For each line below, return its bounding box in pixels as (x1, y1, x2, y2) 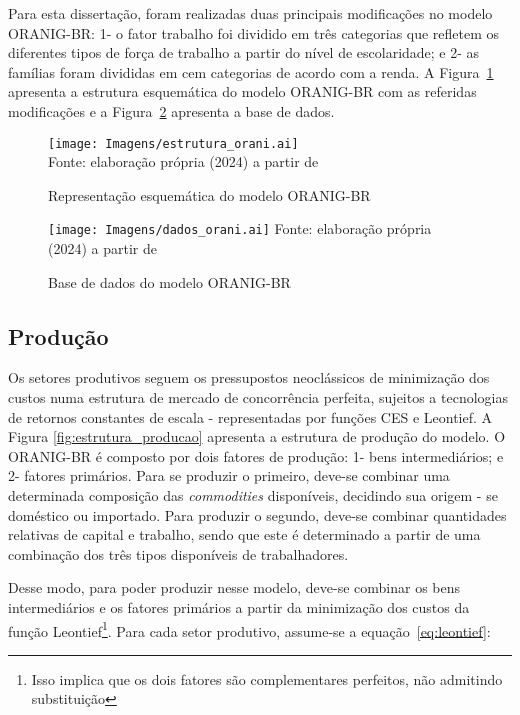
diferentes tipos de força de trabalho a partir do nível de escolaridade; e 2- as (8, 42, 480, 63)
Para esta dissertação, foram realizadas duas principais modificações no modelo (8, 3, 493, 23)
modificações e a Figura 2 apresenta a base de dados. (8, 100, 335, 121)
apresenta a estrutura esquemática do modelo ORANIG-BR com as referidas (8, 81, 477, 102)
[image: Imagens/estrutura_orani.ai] (48, 136, 299, 151)
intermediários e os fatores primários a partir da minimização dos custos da (8, 596, 470, 617)
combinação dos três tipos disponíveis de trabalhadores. (8, 543, 349, 564)
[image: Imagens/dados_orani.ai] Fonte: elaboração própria (48, 218, 432, 239)
